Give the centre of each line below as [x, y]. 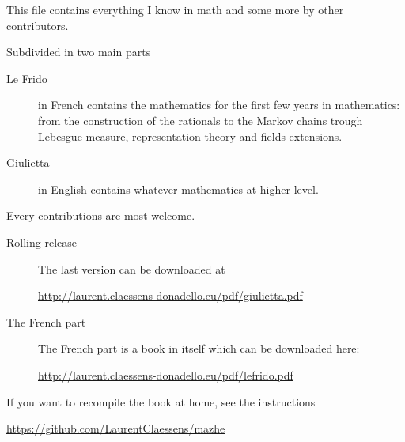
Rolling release [42, 242]
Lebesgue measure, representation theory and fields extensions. [190, 136]
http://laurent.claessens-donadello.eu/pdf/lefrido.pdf [166, 374]
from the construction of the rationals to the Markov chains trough [201, 120]
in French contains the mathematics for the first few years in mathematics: [219, 105]
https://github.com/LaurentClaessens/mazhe [116, 428]
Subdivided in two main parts [79, 52]
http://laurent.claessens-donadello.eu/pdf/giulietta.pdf [170, 295]
